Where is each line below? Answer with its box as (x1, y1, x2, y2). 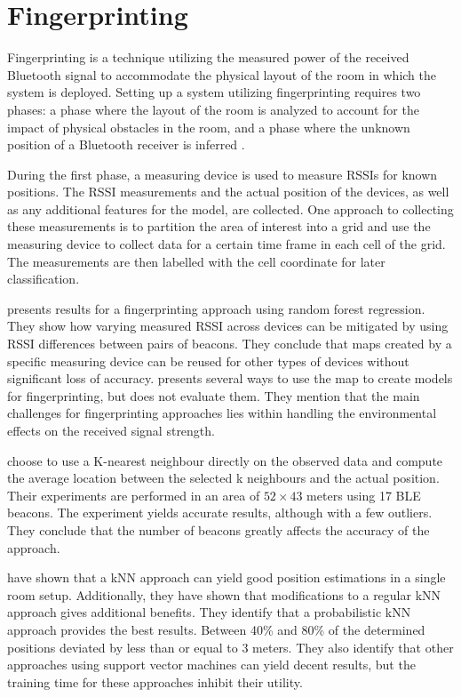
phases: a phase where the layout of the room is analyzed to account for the (7, 100, 419, 118)
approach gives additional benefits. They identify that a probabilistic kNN (7, 603, 411, 621)
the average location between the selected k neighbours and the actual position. (7, 469, 440, 487)
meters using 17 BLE (306, 485, 421, 504)
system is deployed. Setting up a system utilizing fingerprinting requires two (7, 83, 421, 101)
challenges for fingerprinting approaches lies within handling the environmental (7, 404, 437, 422)
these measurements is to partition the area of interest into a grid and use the (7, 217, 431, 236)
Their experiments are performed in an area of (7, 485, 260, 504)
